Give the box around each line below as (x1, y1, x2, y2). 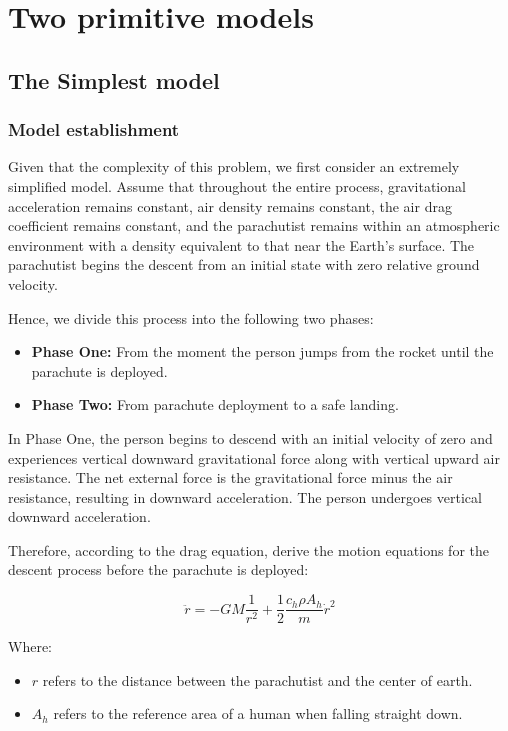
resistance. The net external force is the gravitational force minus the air (8, 467, 453, 488)
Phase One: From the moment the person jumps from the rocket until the (31, 341, 494, 362)
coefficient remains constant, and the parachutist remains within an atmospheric (8, 215, 500, 236)
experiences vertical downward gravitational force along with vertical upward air (8, 447, 500, 468)
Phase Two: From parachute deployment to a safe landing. (31, 394, 399, 415)
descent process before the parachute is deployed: (8, 559, 309, 580)
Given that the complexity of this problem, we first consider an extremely (8, 156, 460, 177)
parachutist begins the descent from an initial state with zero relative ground (8, 254, 480, 275)
